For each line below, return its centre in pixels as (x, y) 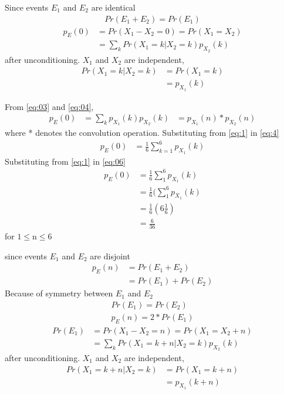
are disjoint (110, 256)
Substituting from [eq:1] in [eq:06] (65, 161)
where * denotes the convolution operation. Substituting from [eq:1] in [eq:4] (142, 133)
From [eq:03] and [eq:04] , (49, 106)
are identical (113, 7)
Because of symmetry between (59, 293)
